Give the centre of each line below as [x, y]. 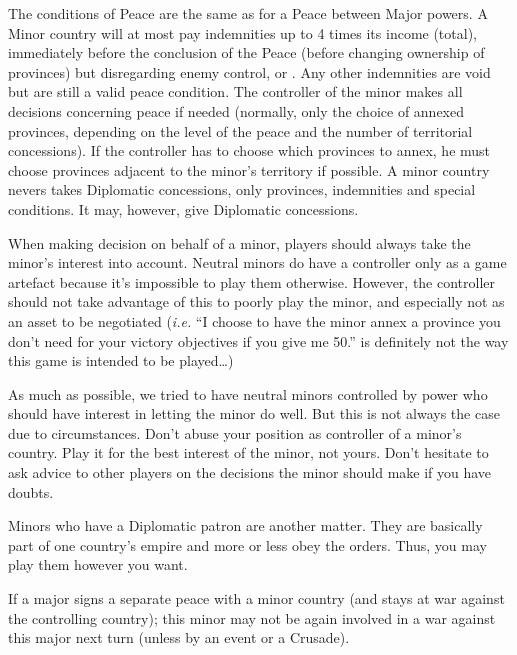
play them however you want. [98, 564]
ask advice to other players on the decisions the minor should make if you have [250, 472]
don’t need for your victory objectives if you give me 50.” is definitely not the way [258, 340]
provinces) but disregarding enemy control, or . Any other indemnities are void [249, 71]
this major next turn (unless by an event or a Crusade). [179, 637]
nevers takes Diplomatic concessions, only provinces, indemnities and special [242, 189]
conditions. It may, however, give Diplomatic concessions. [183, 208]
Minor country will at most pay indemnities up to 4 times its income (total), [242, 32]
